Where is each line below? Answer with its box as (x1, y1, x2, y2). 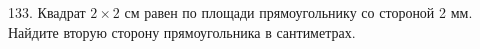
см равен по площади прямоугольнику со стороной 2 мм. (124, 2, 473, 22)
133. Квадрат (8, 2, 86, 22)
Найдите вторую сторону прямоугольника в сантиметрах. (8, 21, 356, 42)
